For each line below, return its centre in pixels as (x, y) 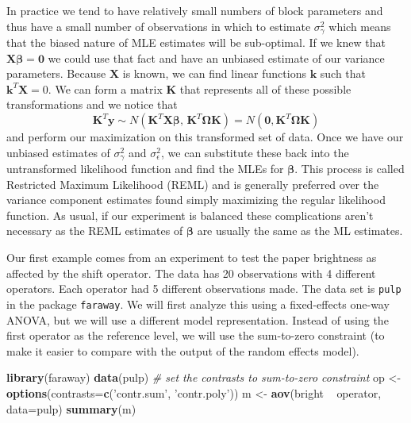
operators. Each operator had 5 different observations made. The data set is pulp (204, 288)
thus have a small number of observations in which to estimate (159, 26)
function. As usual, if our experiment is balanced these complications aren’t (190, 215)
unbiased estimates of (58, 152)
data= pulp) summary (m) (71, 408)
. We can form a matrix (105, 88)
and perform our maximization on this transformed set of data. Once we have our (205, 137)
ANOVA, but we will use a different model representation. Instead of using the (198, 319)
